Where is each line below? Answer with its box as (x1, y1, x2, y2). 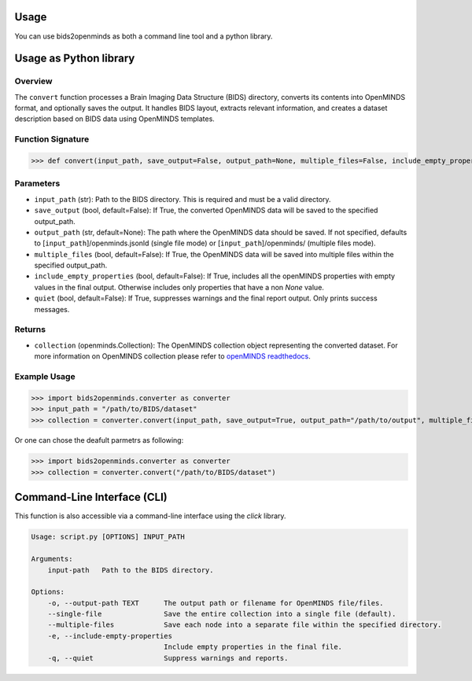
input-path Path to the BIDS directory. (47, 565, 214, 574)
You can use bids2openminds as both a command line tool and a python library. (14, 31, 273, 41)
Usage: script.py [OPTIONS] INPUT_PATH (31, 532, 185, 542)
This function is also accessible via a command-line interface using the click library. (14, 511, 286, 521)
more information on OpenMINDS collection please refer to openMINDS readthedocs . (34, 352, 311, 361)
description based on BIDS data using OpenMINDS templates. (14, 114, 216, 123)
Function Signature (14, 134, 90, 145)
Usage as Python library (14, 52, 135, 65)
